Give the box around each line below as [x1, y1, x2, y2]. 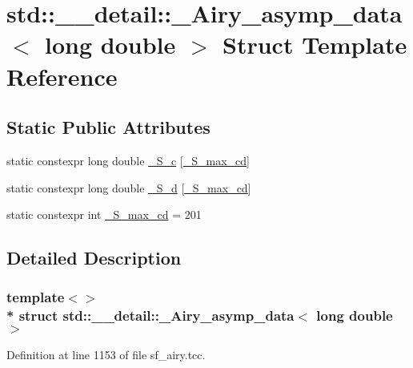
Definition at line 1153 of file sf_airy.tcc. [6, 346, 206, 362]
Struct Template [223, 28, 407, 61]
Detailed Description [6, 245, 182, 270]
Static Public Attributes [6, 115, 211, 140]
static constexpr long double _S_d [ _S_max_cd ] [6, 179, 251, 196]
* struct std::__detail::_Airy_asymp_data [6, 305, 295, 326]
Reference [6, 59, 118, 92]
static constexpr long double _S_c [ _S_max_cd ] [6, 152, 250, 168]
